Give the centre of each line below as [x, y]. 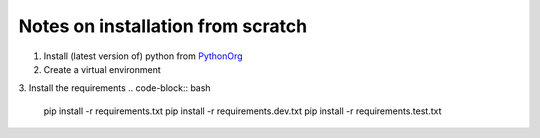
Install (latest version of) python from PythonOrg [143, 56]
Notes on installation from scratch [163, 26]
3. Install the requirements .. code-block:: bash [114, 88]
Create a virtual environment [102, 69]
